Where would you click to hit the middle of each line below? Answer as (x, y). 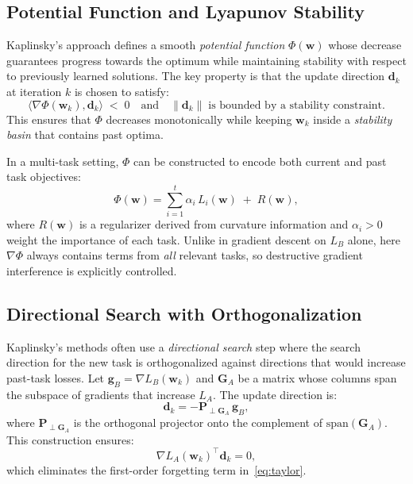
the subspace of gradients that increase (101, 394)
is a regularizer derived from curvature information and (214, 224)
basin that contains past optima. (85, 134)
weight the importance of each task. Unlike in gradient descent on (166, 239)
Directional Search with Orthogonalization (184, 313)
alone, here (374, 239)
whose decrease (365, 45)
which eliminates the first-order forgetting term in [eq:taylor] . (156, 469)
